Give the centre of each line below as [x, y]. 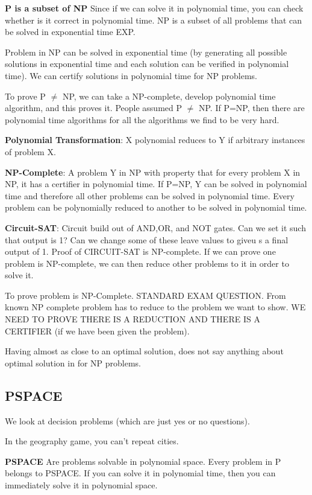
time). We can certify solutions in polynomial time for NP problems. [131, 75]
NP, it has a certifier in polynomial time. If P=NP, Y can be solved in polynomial [156, 184]
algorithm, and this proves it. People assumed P [93, 108]
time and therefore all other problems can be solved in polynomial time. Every [150, 195]
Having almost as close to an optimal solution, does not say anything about [144, 351]
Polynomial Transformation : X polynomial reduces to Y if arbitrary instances [155, 140]
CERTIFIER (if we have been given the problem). [97, 331]
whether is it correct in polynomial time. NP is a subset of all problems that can [154, 20]
